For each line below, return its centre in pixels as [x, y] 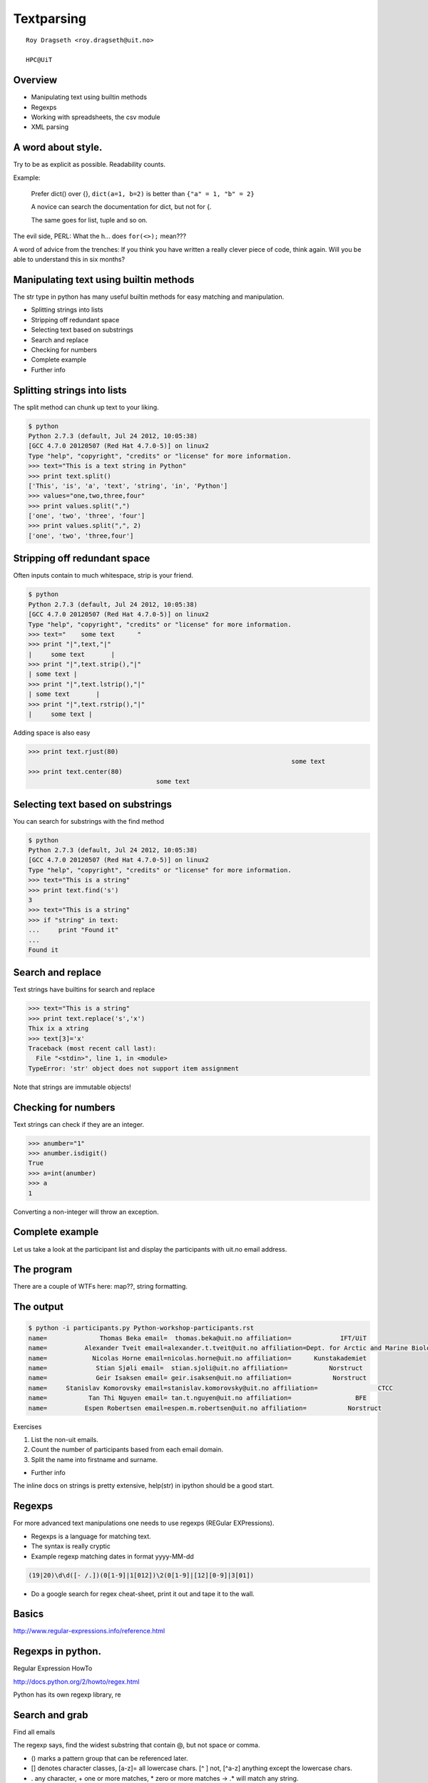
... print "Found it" [73, 930]
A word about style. [58, 147]
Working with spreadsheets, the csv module [96, 117]
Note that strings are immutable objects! [72, 1087]
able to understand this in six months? [69, 260]
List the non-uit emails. [65, 1439]
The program [43, 1269]
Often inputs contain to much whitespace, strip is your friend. [103, 576]
